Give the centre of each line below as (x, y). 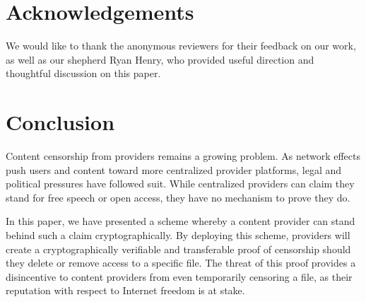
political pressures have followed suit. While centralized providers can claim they (180, 184)
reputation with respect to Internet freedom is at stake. (125, 290)
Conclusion (60, 122)
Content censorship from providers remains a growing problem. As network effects (183, 156)
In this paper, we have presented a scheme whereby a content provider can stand (181, 221)
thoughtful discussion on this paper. (83, 73)
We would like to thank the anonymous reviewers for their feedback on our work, (181, 46)
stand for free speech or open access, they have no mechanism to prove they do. (178, 197)
